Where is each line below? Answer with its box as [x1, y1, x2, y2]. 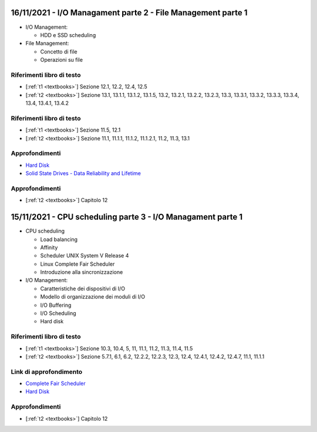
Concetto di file [40, 48, 77, 55]
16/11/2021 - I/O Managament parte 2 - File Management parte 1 [11, 8, 248, 18]
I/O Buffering [40, 302, 72, 309]
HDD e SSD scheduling [40, 31, 96, 38]
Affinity [40, 244, 58, 251]
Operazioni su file [40, 56, 83, 63]
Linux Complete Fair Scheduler [40, 260, 115, 267]
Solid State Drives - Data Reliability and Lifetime [25, 170, 141, 177]
